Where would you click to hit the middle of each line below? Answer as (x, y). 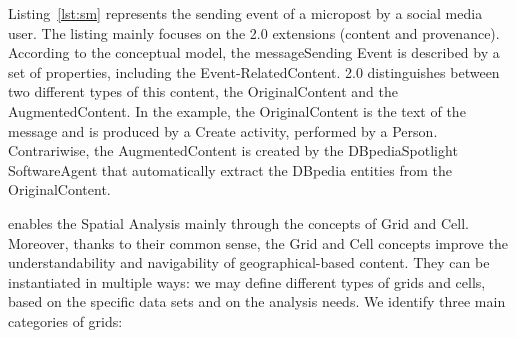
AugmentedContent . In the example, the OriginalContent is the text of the (237, 110)
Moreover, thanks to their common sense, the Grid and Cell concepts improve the (258, 242)
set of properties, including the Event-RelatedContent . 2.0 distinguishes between (254, 71)
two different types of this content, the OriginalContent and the (203, 91)
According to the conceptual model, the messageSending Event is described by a (254, 52)
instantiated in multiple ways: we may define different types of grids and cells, (247, 281)
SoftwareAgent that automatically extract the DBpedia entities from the (230, 169)
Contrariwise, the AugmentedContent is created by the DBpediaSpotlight (233, 150)
